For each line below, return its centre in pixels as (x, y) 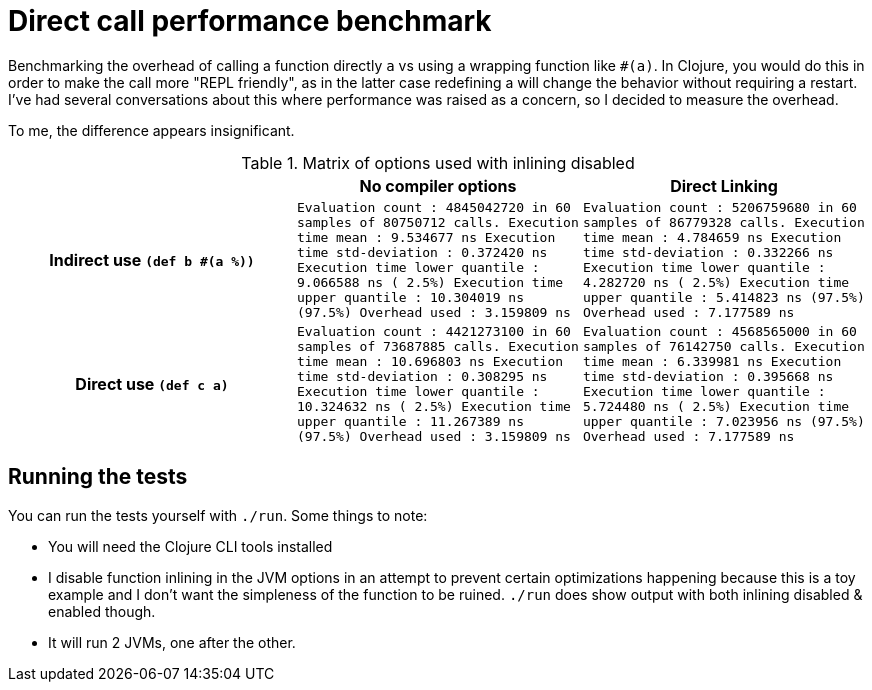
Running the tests (98, 477)
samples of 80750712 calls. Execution (437, 222)
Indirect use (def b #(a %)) (152, 259)
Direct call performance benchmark (250, 21)
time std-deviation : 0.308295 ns (422, 376)
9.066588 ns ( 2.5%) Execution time (430, 282)
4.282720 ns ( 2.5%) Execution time (716, 282)
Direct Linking (724, 185)
